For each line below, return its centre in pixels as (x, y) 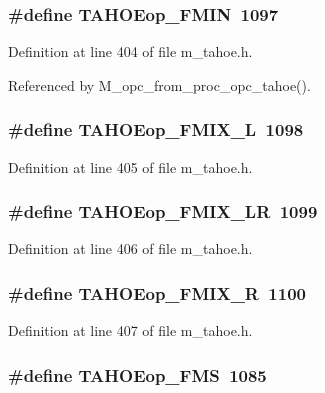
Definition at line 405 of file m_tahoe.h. (130, 166)
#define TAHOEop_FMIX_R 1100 (157, 292)
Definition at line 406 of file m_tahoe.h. (130, 248)
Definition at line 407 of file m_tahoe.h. (130, 330)
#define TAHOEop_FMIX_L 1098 (156, 129)
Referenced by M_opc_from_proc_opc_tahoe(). (159, 84)
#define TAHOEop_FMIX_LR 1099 (163, 211)
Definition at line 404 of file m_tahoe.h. (130, 51)
